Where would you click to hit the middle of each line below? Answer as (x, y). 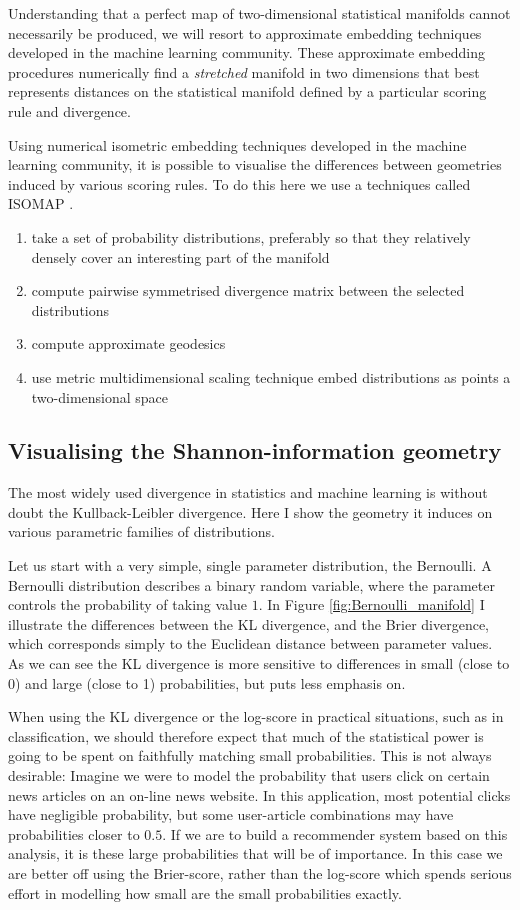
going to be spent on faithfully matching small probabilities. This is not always (250, 755)
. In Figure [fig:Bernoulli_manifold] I (371, 604)
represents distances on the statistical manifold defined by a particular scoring (247, 91)
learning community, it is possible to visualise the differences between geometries (255, 164)
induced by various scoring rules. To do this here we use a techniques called (239, 183)
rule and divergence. (69, 110)
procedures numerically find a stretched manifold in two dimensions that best (244, 71)
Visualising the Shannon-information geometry (255, 450)
